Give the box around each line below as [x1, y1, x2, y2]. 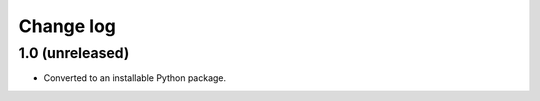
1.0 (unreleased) [18, 44, 130, 62]
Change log [18, 15, 117, 37]
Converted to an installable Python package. [43, 72, 227, 84]
